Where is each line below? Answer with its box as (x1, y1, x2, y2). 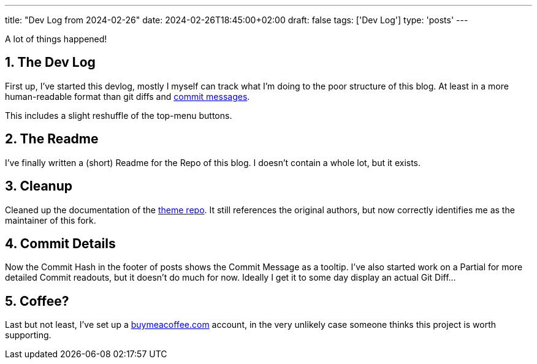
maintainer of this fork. (5, 214, 96, 226)
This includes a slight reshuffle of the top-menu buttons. (5, 110, 232, 121)
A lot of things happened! (5, 34, 107, 44)
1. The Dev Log (5, 55, 96, 70)
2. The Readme (5, 131, 99, 147)
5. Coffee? (5, 293, 69, 309)
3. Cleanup (5, 178, 72, 194)
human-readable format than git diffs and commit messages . (5, 91, 250, 102)
